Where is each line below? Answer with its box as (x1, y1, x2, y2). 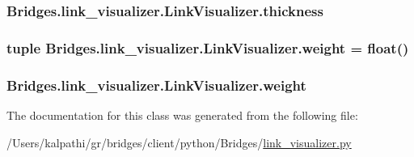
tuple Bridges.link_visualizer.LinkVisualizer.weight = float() (6, 37, 409, 57)
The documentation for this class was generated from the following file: (6, 106, 358, 123)
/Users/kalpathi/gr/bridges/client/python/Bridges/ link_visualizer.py (6, 134, 352, 151)
